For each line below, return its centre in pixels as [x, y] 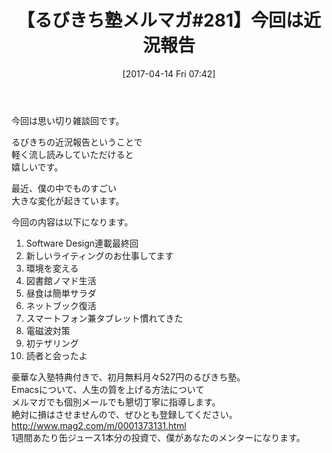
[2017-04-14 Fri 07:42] [169, 73]
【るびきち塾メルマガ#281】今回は [160, 20]
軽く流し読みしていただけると [72, 154]
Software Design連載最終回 [82, 243]
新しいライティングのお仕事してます [99, 255]
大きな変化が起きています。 [68, 200]
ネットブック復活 [61, 305]
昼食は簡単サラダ [61, 293]
